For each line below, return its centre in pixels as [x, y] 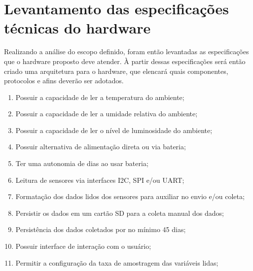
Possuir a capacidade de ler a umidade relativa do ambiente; [107, 114]
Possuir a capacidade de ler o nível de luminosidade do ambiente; [114, 130]
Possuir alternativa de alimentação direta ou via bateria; [101, 147]
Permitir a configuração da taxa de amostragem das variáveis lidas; [117, 262]
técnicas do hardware [77, 28]
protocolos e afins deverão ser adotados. [64, 81]
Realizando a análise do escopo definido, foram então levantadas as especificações [126, 51]
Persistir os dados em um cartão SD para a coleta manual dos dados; [120, 213]
